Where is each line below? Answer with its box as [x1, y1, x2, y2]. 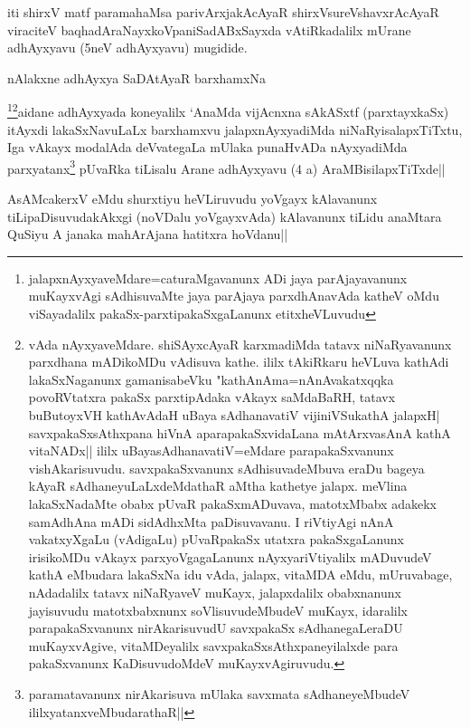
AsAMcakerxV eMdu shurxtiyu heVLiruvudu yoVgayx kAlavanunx [7, 189, 378, 208]
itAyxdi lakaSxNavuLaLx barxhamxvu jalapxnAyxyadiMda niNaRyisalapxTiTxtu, [7, 120, 463, 139]
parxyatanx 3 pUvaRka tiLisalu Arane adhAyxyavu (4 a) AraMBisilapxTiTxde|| [7, 156, 446, 177]
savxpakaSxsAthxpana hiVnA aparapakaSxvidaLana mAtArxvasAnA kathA [28, 423, 451, 442]
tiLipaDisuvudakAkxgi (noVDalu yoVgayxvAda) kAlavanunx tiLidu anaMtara [7, 206, 442, 225]
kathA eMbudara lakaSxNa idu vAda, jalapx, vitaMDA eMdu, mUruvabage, [28, 565, 453, 584]
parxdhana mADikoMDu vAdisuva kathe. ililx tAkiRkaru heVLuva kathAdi [28, 352, 449, 371]
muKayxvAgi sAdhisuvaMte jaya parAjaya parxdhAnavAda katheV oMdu [28, 286, 439, 305]
